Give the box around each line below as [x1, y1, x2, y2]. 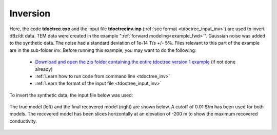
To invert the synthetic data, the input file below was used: [9, 92, 133, 98]
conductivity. [9, 118, 37, 124]
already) [35, 66, 53, 72]
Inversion [9, 8, 51, 19]
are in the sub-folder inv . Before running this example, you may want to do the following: [9, 47, 196, 53]
